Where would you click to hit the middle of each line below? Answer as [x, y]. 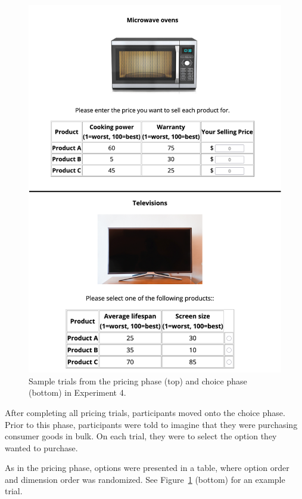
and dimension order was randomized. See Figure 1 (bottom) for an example [145, 479]
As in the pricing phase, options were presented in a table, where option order [147, 468]
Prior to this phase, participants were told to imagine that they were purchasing [151, 424]
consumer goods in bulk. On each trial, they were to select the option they [141, 436]
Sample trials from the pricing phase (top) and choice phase [138, 381]
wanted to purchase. [41, 447]
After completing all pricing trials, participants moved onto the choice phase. [145, 412]
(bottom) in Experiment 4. [77, 392]
